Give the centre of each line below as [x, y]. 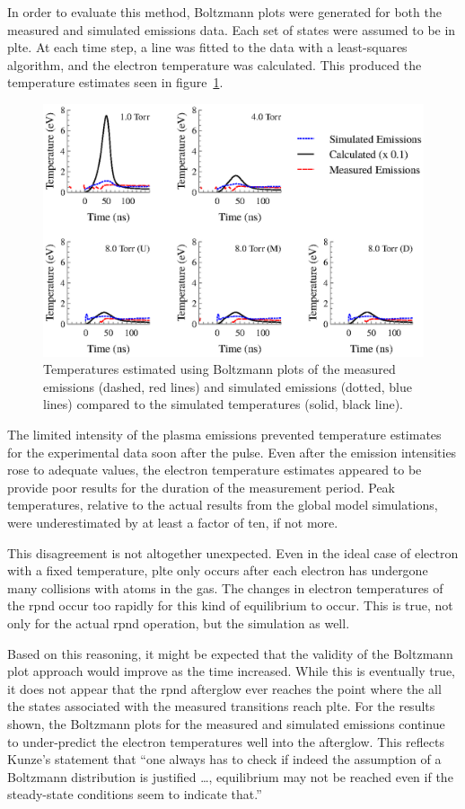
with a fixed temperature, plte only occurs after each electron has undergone [218, 570]
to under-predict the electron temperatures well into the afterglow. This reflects [226, 741]
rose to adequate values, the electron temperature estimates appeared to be [215, 470]
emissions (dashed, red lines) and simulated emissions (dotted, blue [228, 386]
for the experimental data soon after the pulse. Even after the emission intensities [232, 452]
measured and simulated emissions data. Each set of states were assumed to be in [232, 29]
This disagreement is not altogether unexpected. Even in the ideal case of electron [233, 552]
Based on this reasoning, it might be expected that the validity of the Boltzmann [230, 653]
